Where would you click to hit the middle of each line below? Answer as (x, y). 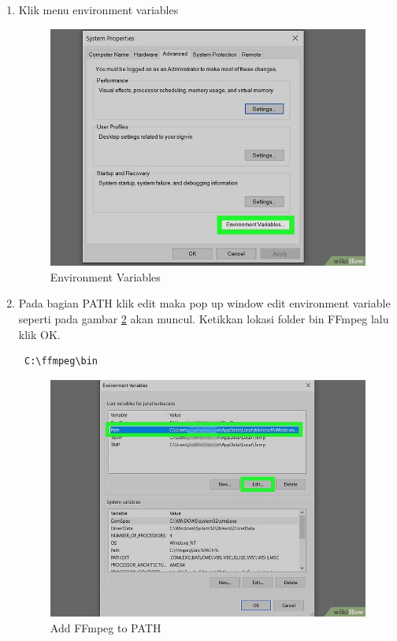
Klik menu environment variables (98, 9)
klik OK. (39, 334)
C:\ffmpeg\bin (61, 361)
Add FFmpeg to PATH (106, 627)
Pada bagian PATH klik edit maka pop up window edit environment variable (204, 303)
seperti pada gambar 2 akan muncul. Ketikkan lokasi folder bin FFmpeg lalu (204, 319)
